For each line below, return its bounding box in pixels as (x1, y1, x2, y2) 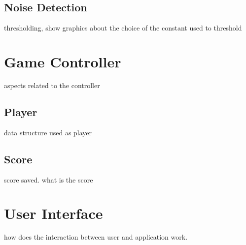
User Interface (4, 203, 103, 223)
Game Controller (4, 51, 121, 71)
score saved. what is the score (4, 174, 93, 184)
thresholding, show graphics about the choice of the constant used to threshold (4, 23, 242, 33)
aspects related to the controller (4, 80, 100, 90)
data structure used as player (4, 127, 92, 137)
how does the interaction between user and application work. (4, 232, 188, 242)
